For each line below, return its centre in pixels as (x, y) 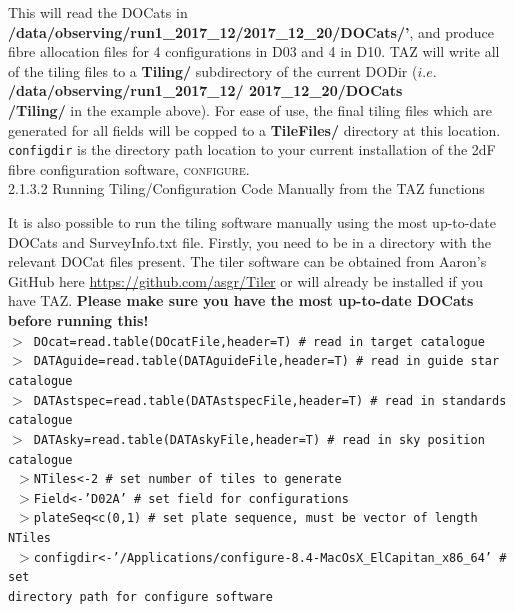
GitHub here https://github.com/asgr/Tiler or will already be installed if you (246, 280)
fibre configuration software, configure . (129, 168)
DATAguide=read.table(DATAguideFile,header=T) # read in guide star (266, 361)
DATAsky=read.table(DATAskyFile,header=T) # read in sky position (259, 439)
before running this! (78, 319)
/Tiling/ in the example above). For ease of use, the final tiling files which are (250, 109)
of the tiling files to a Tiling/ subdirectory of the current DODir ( (213, 70)
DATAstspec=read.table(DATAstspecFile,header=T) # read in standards (270, 400)
